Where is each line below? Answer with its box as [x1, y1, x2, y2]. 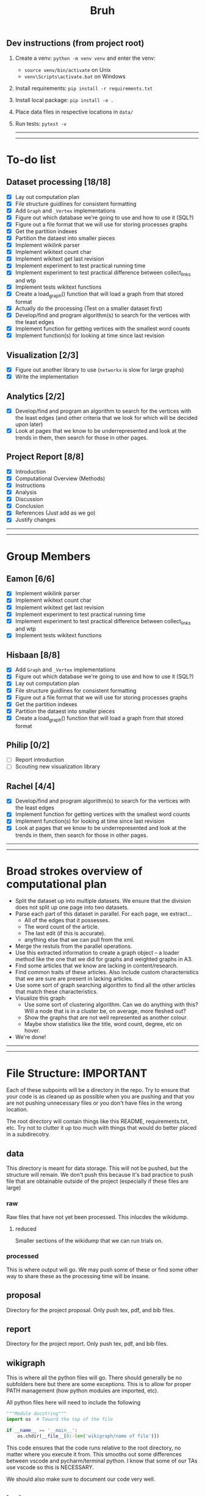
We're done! [15, 1033, 46, 1041]
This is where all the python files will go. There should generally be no [6, 1374, 182, 1381]
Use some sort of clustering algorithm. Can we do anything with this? [24, 1001, 198, 1008]
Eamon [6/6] [6, 573, 55, 584]
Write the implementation [15, 373, 79, 380]
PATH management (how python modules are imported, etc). [6, 1387, 159, 1395]
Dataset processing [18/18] [6, 177, 111, 187]
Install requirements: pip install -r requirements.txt [15, 84, 153, 92]
